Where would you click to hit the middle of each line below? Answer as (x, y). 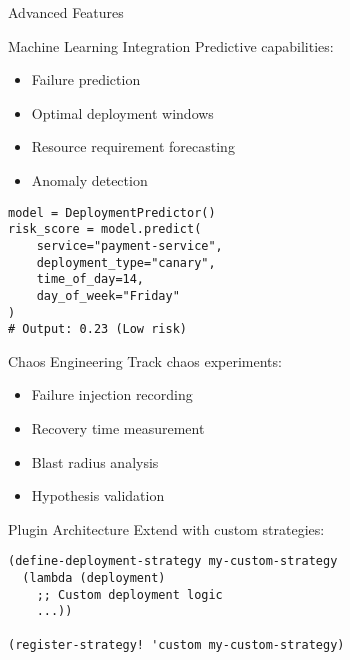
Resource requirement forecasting (133, 146)
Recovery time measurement (118, 428)
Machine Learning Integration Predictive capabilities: (171, 45)
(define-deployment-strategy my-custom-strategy (173, 561)
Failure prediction (86, 79)
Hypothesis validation (98, 495)
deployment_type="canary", (126, 262)
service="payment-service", (129, 245)
